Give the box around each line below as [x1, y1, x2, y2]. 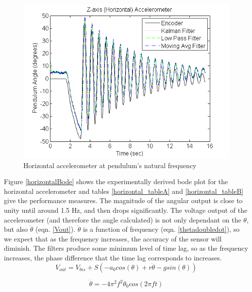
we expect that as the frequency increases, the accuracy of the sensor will [4, 233, 222, 243]
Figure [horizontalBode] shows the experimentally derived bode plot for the [4, 176, 228, 187]
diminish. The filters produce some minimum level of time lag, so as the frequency [4, 243, 248, 253]
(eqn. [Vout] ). [35, 224, 76, 234]
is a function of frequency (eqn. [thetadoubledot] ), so [83, 224, 240, 234]
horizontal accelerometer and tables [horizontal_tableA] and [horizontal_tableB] [4, 186, 244, 196]
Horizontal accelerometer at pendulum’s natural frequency [23, 160, 197, 170]
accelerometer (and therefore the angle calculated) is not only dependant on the [4, 214, 241, 224]
